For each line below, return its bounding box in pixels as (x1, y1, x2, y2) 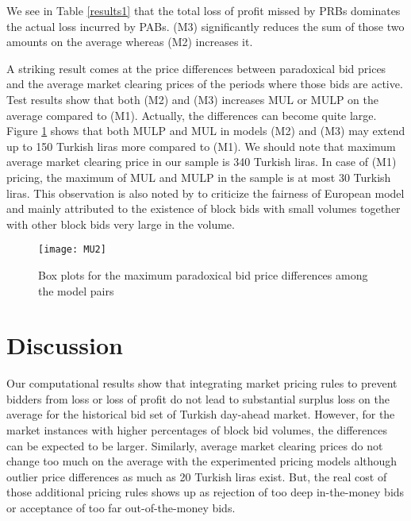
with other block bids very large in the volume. (6, 215, 235, 232)
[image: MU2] (38, 244, 106, 256)
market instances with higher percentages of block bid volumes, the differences (6, 422, 388, 438)
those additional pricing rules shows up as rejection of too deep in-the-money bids (6, 484, 405, 500)
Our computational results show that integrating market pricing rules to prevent (6, 375, 398, 392)
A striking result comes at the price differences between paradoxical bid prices (6, 60, 386, 76)
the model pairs (38, 282, 114, 299)
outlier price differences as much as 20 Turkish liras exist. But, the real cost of (6, 468, 387, 484)
